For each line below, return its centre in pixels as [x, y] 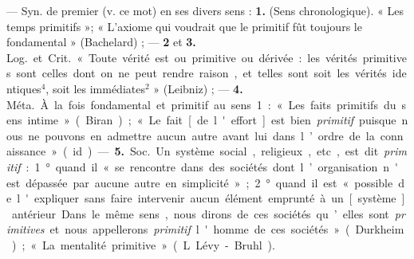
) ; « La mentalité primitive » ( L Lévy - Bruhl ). [143, 244]
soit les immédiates [99, 88]
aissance [26, 151]
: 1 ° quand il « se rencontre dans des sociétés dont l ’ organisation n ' [212, 166]
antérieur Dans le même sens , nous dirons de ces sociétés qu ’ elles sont [200, 213]
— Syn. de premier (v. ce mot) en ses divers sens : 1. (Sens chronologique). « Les [205, 10]
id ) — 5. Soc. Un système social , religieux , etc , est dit [226, 151]
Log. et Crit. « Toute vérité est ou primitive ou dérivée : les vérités [182, 57]
